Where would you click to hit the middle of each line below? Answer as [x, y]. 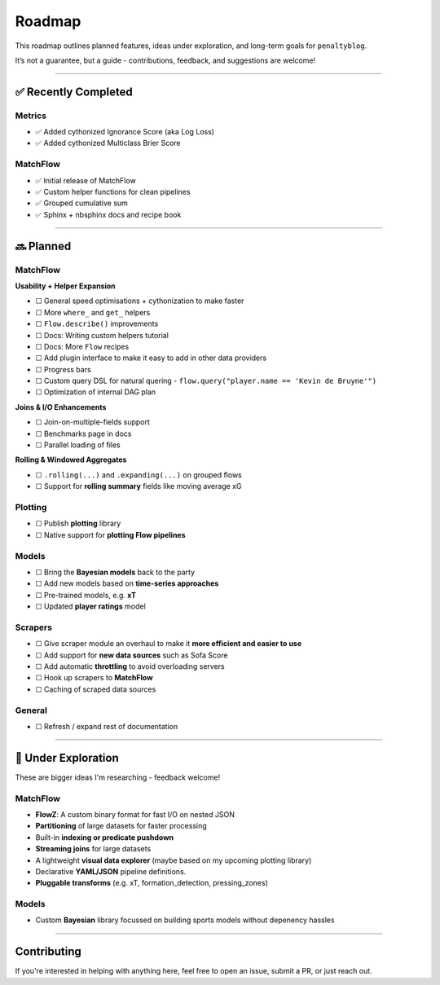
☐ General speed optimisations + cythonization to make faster [140, 301]
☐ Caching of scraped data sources [96, 689]
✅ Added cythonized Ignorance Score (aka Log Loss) [125, 132]
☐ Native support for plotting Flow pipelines [111, 534]
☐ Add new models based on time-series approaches [127, 583]
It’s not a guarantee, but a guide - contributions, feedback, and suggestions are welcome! [165, 60]
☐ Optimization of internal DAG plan [96, 392]
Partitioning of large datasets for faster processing [121, 826]
